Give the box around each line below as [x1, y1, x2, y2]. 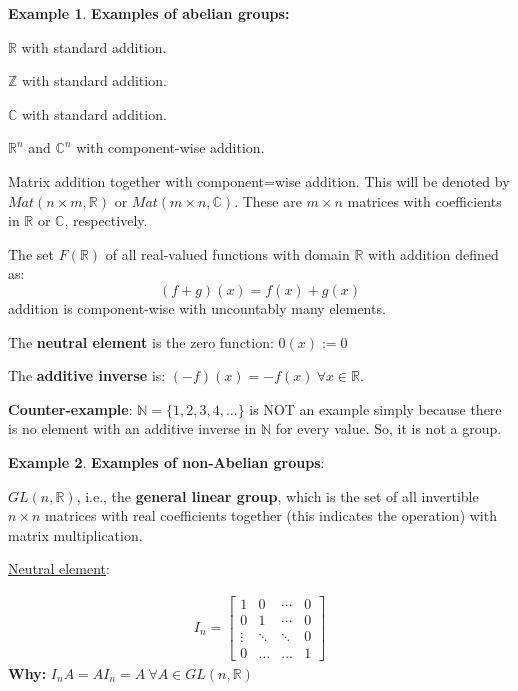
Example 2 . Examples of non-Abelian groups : [8, 451, 325, 472]
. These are [234, 190, 302, 211]
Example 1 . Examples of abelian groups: [8, 3, 290, 23]
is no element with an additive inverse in [8, 418, 257, 439]
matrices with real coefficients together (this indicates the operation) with [45, 505, 497, 526]
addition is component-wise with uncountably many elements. [8, 297, 386, 318]
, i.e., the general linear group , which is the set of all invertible [76, 485, 479, 506]
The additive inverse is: [8, 365, 166, 386]
